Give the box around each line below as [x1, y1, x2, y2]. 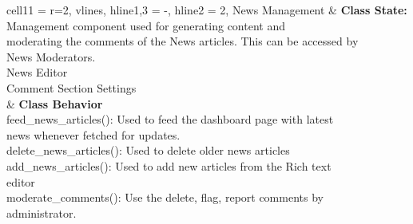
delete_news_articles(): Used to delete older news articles [6, 142, 290, 159]
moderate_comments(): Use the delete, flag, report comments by [6, 189, 324, 206]
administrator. [6, 204, 77, 221]
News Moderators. [6, 48, 96, 65]
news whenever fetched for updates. [6, 126, 181, 143]
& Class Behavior [6, 95, 103, 112]
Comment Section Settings [6, 79, 137, 96]
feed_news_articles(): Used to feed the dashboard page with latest [6, 111, 334, 128]
